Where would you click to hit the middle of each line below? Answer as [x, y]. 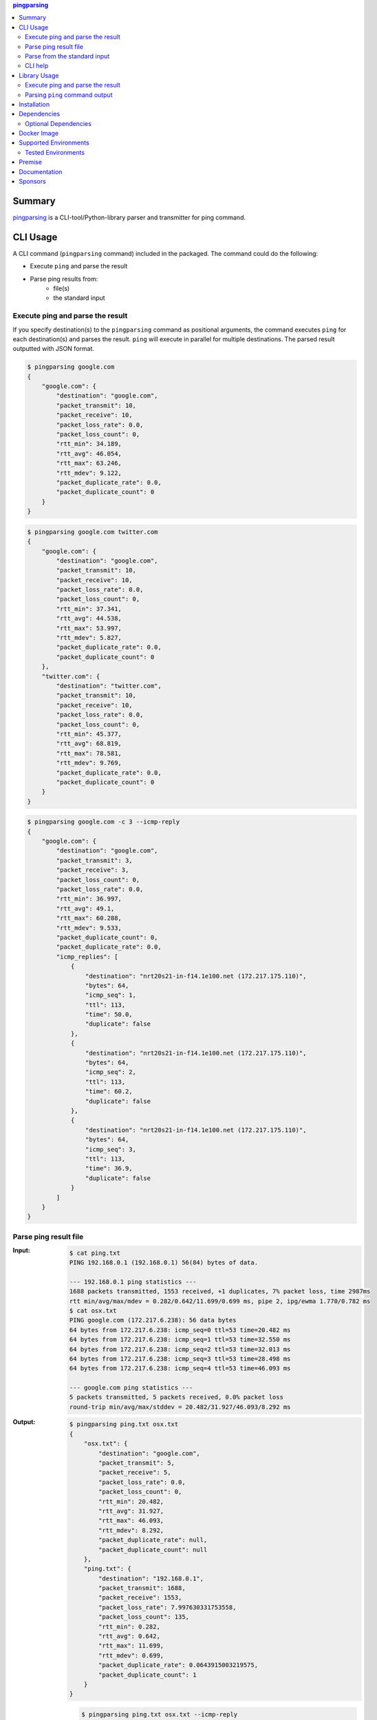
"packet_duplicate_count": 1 [148, 1675]
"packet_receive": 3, [93, 870]
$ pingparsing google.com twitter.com [93, 532]
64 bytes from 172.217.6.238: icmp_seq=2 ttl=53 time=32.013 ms [180, 1349]
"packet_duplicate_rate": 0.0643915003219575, [178, 1665]
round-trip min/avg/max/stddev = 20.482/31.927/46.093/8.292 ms [180, 1407]
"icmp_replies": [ [87, 957]
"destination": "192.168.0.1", [151, 1578]
